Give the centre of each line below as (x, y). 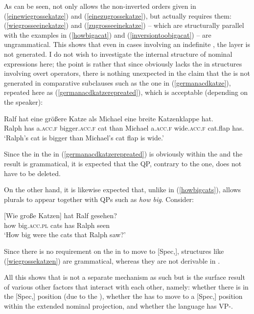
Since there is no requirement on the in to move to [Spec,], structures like (114, 251)
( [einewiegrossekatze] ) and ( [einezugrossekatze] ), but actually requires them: (118, 15)
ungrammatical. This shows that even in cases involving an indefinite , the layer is (127, 44)
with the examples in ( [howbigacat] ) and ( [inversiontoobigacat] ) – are (108, 34)
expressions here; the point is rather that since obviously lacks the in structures (123, 63)
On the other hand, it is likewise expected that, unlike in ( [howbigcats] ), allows (123, 190)
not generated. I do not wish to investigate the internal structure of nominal (118, 54)
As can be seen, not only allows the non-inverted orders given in (100, 6)
